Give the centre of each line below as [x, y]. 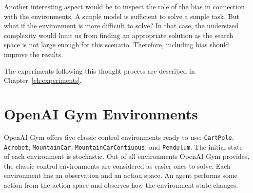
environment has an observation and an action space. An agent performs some [121, 175]
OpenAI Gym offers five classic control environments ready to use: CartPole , [119, 137]
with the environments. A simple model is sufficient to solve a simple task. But [122, 16]
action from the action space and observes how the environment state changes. [121, 184]
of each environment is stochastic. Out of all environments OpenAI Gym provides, [127, 156]
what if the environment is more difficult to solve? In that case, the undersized [121, 26]
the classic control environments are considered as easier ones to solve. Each [117, 165]
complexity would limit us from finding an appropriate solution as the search [119, 35]
